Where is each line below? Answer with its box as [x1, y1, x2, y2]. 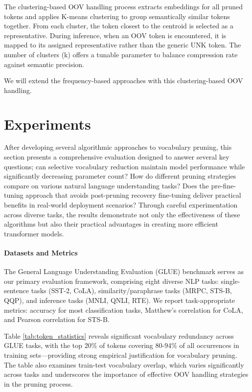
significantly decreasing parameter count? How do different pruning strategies [4, 171, 236, 181]
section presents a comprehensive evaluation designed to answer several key [4, 152, 229, 162]
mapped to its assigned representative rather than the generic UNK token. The [4, 40, 241, 50]
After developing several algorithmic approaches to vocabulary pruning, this [4, 142, 232, 152]
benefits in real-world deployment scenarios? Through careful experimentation [4, 200, 238, 210]
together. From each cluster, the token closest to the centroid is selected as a [4, 21, 233, 31]
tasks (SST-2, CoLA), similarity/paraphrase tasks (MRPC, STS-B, [31, 285, 232, 296]
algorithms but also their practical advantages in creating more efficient [4, 219, 218, 229]
